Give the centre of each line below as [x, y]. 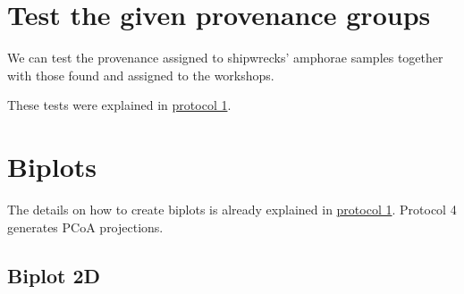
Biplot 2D [54, 275]
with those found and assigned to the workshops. [141, 75]
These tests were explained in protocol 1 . [119, 105]
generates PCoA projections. [85, 227]
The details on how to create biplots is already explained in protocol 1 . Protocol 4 [232, 210]
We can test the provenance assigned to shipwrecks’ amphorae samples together [225, 58]
